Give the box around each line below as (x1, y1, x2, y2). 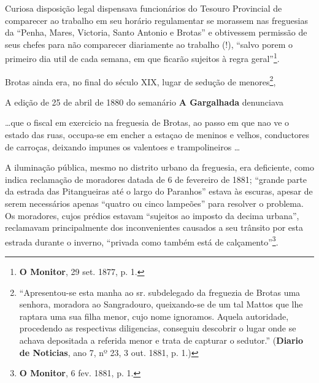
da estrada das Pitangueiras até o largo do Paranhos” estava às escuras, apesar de (5, 185, 313, 198)
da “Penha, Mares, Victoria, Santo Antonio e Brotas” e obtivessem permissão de (5, 26, 307, 39)
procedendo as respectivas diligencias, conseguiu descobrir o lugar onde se (19, 322, 296, 335)
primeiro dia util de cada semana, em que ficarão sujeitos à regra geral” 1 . (5, 50, 280, 65)
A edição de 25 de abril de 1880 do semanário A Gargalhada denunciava (5, 95, 284, 108)
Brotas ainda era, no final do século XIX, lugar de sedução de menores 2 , (5, 73, 276, 88)
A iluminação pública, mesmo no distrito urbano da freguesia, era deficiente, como (5, 161, 314, 174)
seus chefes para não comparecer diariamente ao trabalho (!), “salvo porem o (5, 37, 293, 50)
